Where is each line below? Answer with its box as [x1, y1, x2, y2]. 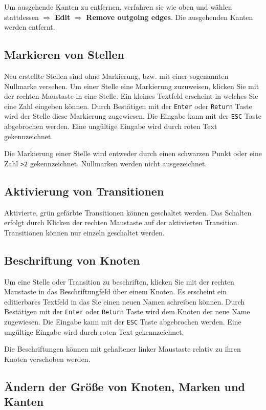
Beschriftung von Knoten [4, 252, 140, 268]
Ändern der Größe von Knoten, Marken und [4, 378, 245, 394]
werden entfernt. [4, 21, 55, 32]
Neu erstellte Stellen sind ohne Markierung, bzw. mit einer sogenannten [4, 70, 229, 81]
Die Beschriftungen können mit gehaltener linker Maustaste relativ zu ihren [4, 343, 241, 354]
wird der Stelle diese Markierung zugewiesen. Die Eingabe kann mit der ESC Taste [4, 111, 261, 121]
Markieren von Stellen [4, 47, 124, 62]
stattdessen [4, 11, 39, 22]
